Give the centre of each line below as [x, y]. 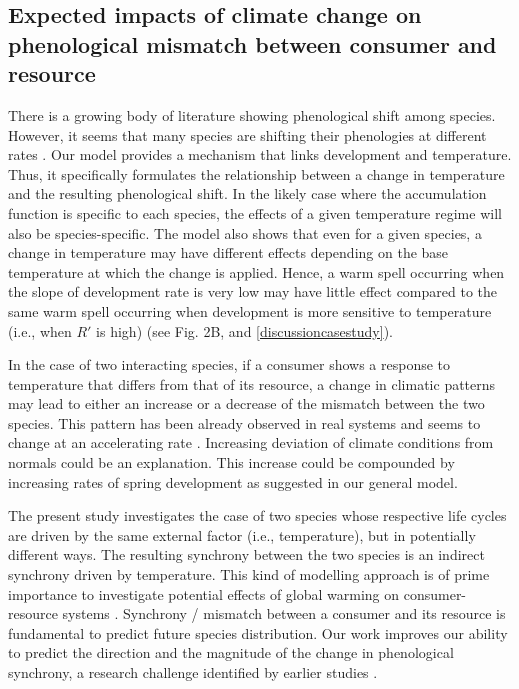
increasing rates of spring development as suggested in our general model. [233, 481]
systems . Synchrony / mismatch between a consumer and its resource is [284, 613]
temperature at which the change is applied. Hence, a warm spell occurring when [256, 271]
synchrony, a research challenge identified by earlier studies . [193, 672]
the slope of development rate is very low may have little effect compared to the [253, 291]
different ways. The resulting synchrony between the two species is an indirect [246, 554]
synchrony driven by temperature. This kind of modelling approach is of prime [249, 574]
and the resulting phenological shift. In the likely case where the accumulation [247, 193]
